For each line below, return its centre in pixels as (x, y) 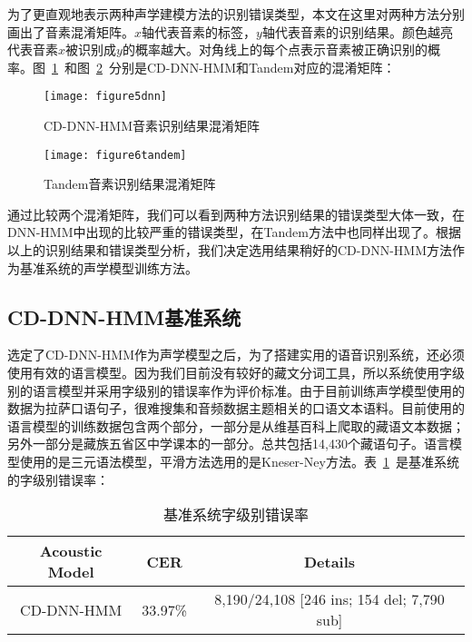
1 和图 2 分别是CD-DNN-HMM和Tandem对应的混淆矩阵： (224, 67)
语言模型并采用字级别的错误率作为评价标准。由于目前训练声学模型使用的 (248, 390)
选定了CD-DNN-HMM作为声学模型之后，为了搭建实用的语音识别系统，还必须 (236, 355)
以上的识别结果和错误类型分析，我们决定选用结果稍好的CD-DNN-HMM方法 (230, 250)
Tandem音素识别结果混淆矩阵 (130, 184)
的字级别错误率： (58, 479)
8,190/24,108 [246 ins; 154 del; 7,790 (329, 599)
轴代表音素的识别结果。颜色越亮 (357, 31)
